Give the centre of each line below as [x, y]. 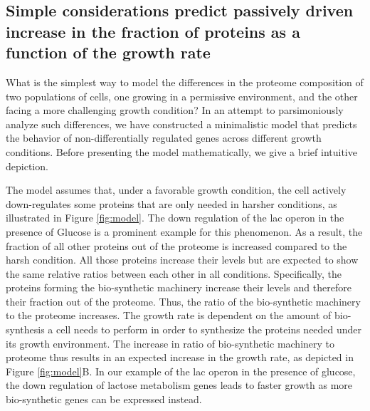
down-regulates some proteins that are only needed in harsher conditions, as [171, 203]
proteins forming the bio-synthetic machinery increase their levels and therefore [179, 287]
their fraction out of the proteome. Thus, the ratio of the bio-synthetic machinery [183, 301]
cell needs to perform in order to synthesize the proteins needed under [209, 329]
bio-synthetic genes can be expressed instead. [104, 399]
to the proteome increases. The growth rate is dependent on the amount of [169, 315]
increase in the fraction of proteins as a [153, 31]
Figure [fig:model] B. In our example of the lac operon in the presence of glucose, [181, 371]
